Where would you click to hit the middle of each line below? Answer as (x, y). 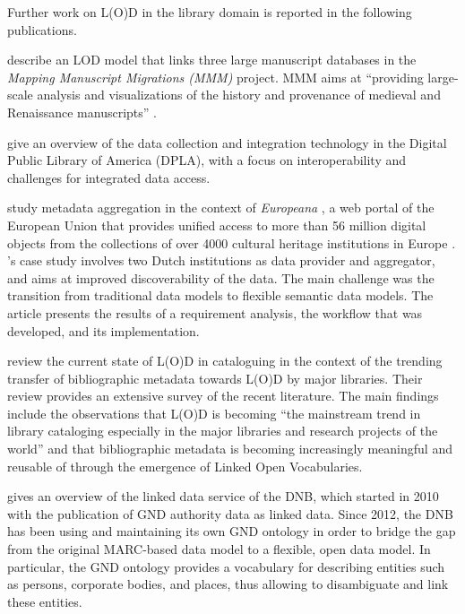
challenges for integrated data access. (109, 177)
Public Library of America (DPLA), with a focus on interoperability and (207, 160)
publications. (42, 29)
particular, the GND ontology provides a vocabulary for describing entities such (226, 566)
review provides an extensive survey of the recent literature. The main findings (223, 396)
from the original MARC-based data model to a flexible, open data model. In (219, 549)
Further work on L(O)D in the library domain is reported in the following (210, 12)
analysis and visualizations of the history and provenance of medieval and (239, 95)
